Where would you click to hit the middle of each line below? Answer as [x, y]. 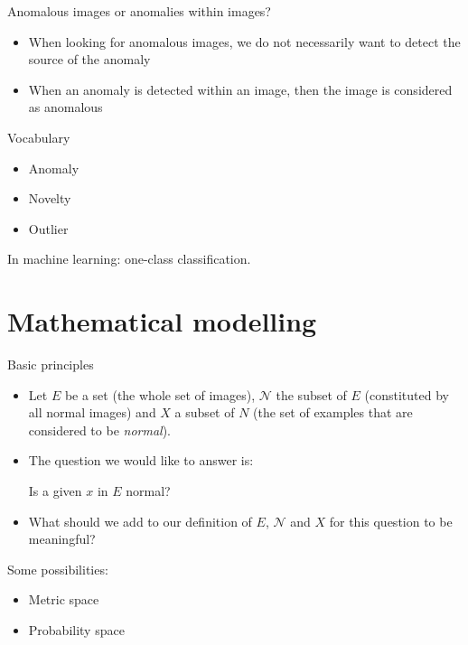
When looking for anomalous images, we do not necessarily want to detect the [244, 41]
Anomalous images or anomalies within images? [139, 11]
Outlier [48, 228]
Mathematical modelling [162, 321]
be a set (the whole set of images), [160, 394]
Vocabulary [39, 137]
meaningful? [62, 539]
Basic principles [51, 365]
